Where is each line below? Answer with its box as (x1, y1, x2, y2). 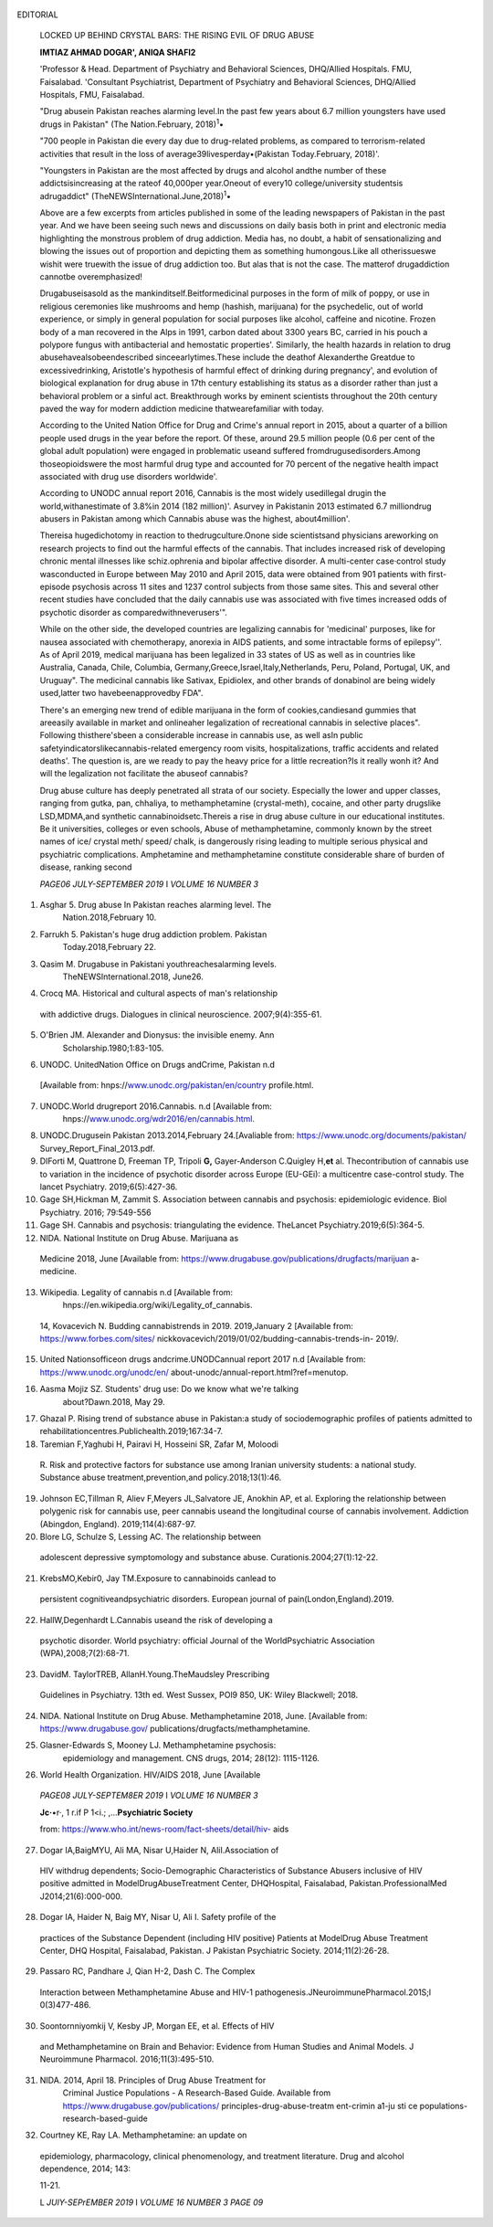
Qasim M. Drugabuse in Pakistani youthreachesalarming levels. (39, 958, 278, 969)
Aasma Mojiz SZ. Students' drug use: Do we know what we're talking (39, 1384, 299, 1395)
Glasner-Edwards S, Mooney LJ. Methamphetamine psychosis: (39, 1740, 277, 1751)
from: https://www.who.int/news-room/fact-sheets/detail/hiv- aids (39, 1823, 289, 1835)
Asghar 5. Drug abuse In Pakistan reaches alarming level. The (39, 900, 272, 910)
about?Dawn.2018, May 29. (62, 1396, 165, 1407)
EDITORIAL (16, 9, 58, 20)
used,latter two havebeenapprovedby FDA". (39, 688, 204, 699)
